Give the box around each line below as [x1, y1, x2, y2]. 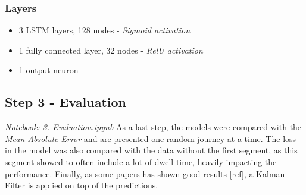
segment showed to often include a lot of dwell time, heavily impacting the [5, 155, 277, 168]
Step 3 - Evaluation [5, 93, 126, 111]
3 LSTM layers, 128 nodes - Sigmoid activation [18, 24, 190, 36]
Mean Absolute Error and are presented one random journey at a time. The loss [5, 132, 296, 144]
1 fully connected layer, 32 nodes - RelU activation [18, 43, 203, 56]
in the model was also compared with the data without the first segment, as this [5, 144, 298, 156]
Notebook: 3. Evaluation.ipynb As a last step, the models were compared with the [5, 121, 302, 133]
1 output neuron [18, 64, 79, 76]
